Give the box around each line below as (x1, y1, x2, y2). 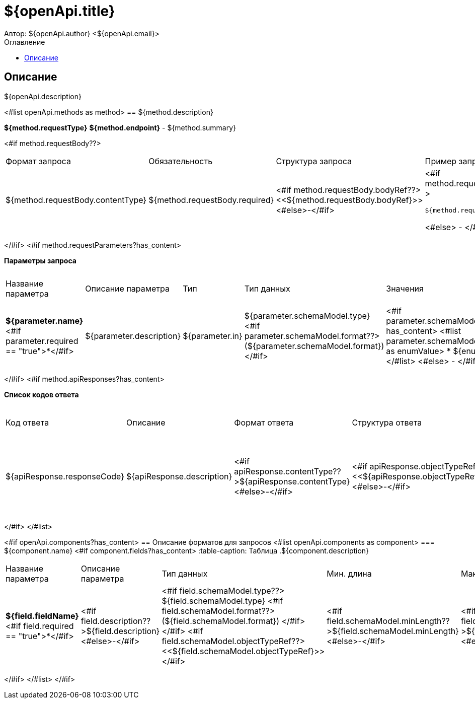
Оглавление (4, 37, 45, 46)
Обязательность (148, 156, 213, 166)
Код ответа (6, 417, 49, 428)
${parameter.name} (6, 315, 84, 326)
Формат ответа (234, 417, 294, 428)
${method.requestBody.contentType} (6, 195, 147, 205)
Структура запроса (276, 156, 352, 166)
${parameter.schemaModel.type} (244, 310, 370, 321)
